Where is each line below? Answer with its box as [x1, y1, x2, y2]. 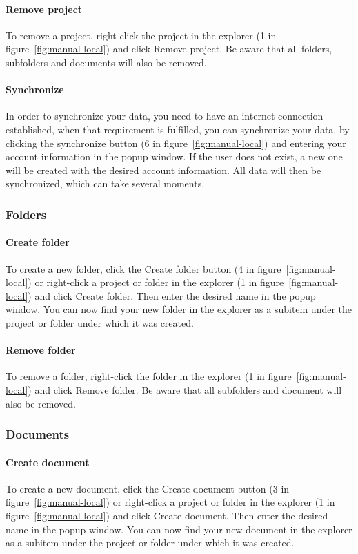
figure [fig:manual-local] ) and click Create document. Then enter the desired [6, 508, 328, 522]
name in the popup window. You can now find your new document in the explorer [6, 522, 352, 536]
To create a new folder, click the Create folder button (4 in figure [6, 261, 281, 276]
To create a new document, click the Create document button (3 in [6, 481, 290, 495]
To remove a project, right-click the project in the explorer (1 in [6, 28, 277, 42]
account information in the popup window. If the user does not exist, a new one [6, 149, 343, 164]
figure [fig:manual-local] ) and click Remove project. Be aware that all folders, [6, 41, 332, 56]
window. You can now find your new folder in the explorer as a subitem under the [6, 302, 352, 316]
